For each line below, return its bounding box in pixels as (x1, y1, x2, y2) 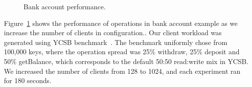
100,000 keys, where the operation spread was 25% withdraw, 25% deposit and (4, 46, 240, 57)
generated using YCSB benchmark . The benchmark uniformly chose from (4, 37, 228, 47)
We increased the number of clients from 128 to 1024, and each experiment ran (4, 65, 241, 76)
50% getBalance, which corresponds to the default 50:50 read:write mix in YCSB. (4, 56, 249, 66)
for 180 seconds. (4, 75, 52, 86)
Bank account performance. (23, 1, 106, 11)
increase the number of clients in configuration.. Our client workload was (4, 27, 222, 38)
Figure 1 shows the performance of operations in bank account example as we (4, 18, 238, 28)
